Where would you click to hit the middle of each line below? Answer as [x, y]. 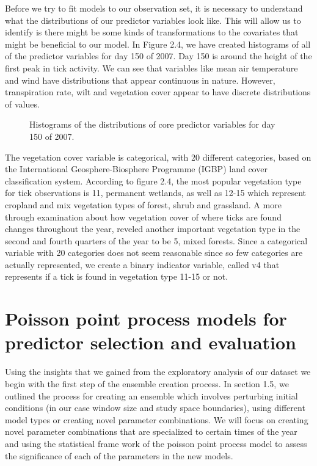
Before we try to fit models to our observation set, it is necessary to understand [154, 8]
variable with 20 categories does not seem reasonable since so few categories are [154, 253]
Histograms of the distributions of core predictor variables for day [152, 124]
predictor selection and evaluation [151, 342]
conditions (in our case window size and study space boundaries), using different [155, 408]
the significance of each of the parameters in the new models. [119, 455]
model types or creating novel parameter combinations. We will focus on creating [157, 419]
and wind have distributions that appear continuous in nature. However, [140, 80]
